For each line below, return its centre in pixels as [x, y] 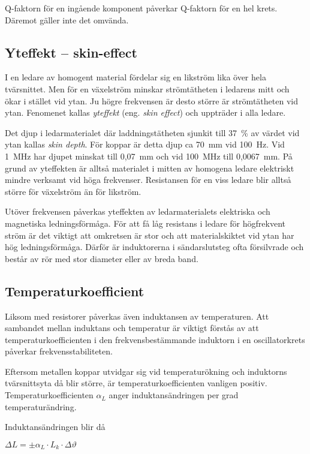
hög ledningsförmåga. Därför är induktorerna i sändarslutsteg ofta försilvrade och [154, 247]
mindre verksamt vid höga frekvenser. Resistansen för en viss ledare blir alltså [148, 180]
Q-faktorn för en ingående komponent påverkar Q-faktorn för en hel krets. [141, 8]
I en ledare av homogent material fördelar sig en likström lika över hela [136, 77]
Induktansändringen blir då [55, 427]
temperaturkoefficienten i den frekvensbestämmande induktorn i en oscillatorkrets [155, 339]
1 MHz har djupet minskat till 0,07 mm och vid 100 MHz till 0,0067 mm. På [149, 156]
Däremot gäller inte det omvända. [67, 19]
